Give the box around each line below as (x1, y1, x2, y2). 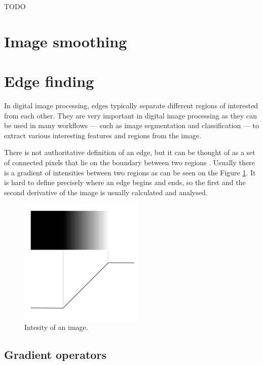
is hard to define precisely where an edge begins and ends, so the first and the (4, 177, 246, 188)
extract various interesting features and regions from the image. (4, 130, 202, 140)
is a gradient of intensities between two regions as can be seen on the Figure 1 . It (4, 167, 256, 177)
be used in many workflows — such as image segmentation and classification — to (4, 120, 259, 131)
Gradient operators (4, 346, 106, 362)
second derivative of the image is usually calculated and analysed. (4, 187, 208, 197)
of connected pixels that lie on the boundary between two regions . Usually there (4, 157, 255, 168)
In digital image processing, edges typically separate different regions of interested (4, 100, 258, 111)
